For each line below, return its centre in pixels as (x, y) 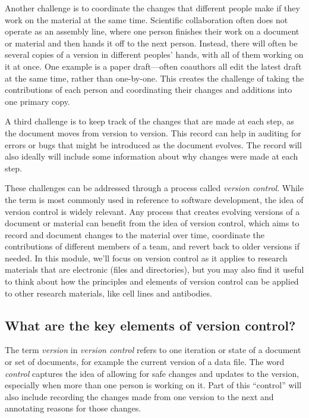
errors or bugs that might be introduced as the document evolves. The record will (153, 144)
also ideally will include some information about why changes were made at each (152, 156)
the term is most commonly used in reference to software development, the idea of (154, 199)
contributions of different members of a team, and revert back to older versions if (152, 246)
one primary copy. (37, 101)
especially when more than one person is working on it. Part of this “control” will (153, 385)
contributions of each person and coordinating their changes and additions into (149, 90)
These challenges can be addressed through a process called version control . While (154, 188)
